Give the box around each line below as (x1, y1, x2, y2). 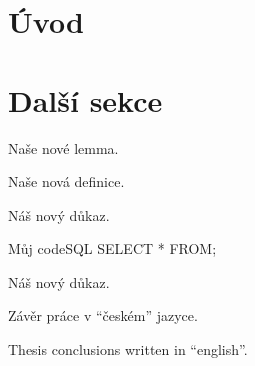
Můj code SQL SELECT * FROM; (8, 238, 217, 259)
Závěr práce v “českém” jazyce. (8, 305, 198, 326)
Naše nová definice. (8, 171, 125, 192)
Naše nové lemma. (8, 137, 119, 158)
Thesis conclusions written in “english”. (8, 339, 248, 360)
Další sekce (8, 79, 163, 120)
